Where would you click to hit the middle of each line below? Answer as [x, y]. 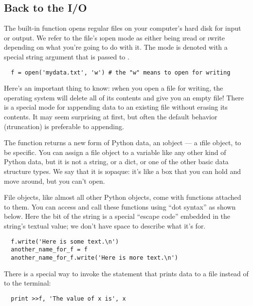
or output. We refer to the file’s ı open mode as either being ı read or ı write [114, 37]
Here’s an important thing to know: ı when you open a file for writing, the [114, 88]
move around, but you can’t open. [54, 181]
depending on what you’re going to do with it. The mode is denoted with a [116, 47]
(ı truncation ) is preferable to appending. [64, 126]
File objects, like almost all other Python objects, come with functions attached [123, 197]
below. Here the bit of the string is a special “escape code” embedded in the [117, 216]
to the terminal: [27, 283]
